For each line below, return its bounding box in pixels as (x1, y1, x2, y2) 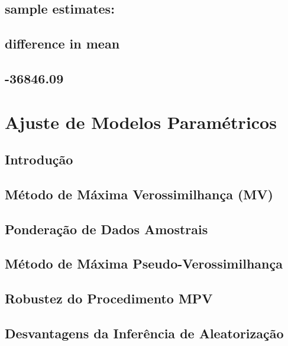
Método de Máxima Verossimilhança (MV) (5, 185, 273, 203)
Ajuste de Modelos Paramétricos (5, 109, 277, 134)
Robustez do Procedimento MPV (5, 289, 213, 308)
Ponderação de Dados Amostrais (5, 219, 208, 238)
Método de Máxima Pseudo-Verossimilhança (5, 254, 283, 273)
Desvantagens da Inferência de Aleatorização (5, 324, 284, 342)
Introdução (5, 150, 73, 169)
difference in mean (5, 34, 120, 53)
